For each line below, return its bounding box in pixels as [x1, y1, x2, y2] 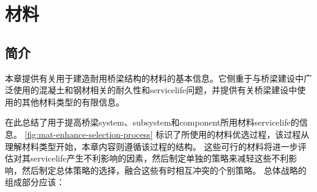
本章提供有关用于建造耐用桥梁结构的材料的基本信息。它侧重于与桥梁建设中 [5, 71, 304, 84]
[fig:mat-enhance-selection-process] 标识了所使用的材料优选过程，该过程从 [24, 127, 310, 140]
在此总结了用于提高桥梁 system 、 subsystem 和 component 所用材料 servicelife [5, 116, 291, 129]
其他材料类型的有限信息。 [21, 95, 124, 108]
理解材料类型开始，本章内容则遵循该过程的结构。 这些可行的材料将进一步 [5, 140, 298, 152]
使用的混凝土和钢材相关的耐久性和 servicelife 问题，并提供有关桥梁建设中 [13, 84, 297, 96]
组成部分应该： [5, 176, 65, 188]
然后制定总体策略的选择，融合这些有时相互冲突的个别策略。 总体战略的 [21, 163, 307, 176]
